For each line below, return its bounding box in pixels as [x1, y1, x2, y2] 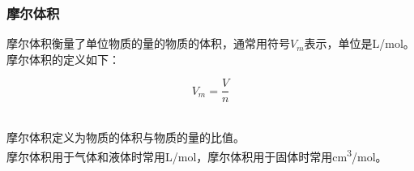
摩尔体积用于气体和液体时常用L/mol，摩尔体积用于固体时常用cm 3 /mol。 [6, 145, 387, 165]
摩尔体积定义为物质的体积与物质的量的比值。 [6, 129, 245, 146]
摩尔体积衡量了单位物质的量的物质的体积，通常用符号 [6, 35, 290, 52]
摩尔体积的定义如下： [6, 50, 120, 67]
